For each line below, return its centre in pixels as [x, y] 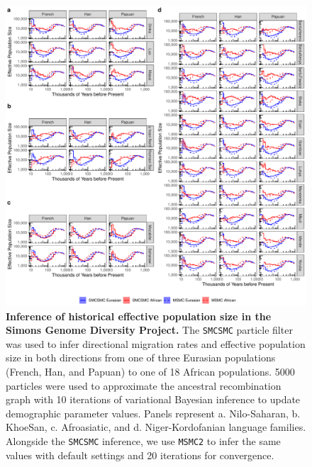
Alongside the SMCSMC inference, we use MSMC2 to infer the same [143, 441]
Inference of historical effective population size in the [139, 316]
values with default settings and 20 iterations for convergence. [140, 455]
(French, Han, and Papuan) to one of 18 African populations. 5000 [150, 372]
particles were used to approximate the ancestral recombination [144, 385]
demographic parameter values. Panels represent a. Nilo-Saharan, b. [153, 413]
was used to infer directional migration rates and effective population [156, 343]
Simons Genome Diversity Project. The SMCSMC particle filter [149, 330]
